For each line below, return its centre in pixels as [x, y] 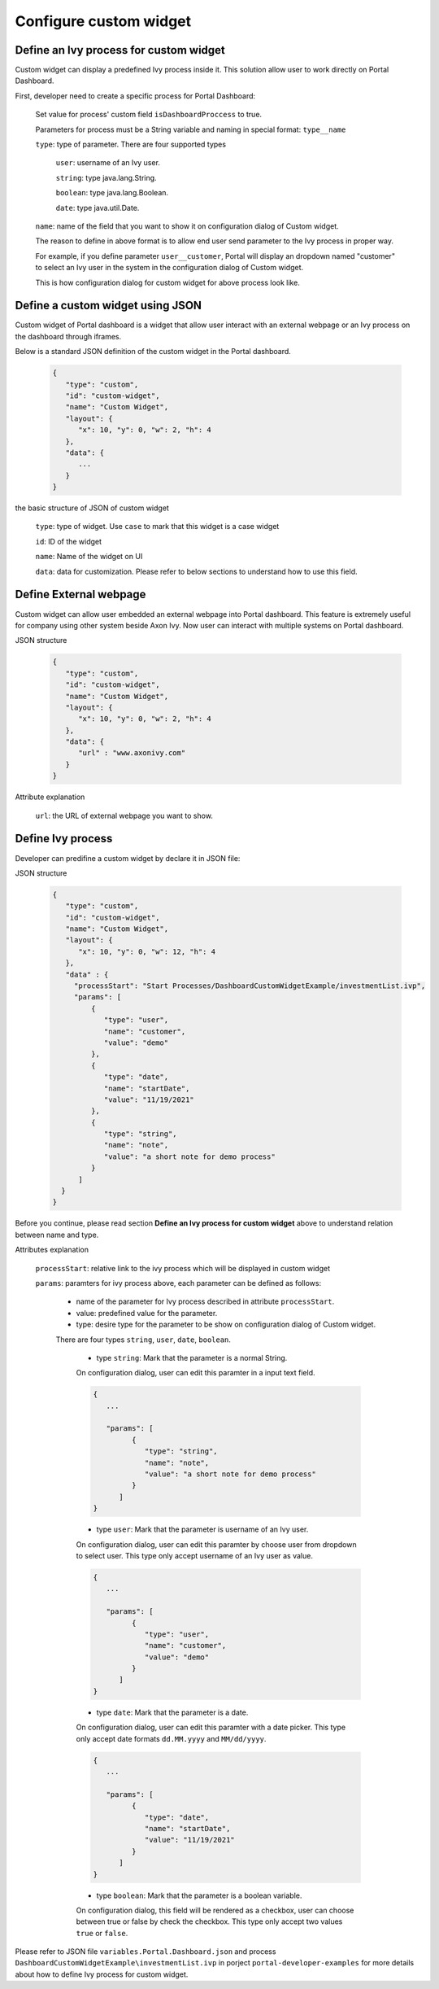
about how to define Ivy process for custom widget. [102, 1974]
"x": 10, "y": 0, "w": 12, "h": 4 [147, 951]
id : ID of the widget [68, 541]
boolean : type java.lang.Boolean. [112, 193]
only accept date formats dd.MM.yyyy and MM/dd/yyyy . [171, 1738]
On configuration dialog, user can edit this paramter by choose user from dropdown [216, 1544]
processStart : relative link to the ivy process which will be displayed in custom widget [183, 1268]
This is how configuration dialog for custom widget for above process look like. [167, 282]
